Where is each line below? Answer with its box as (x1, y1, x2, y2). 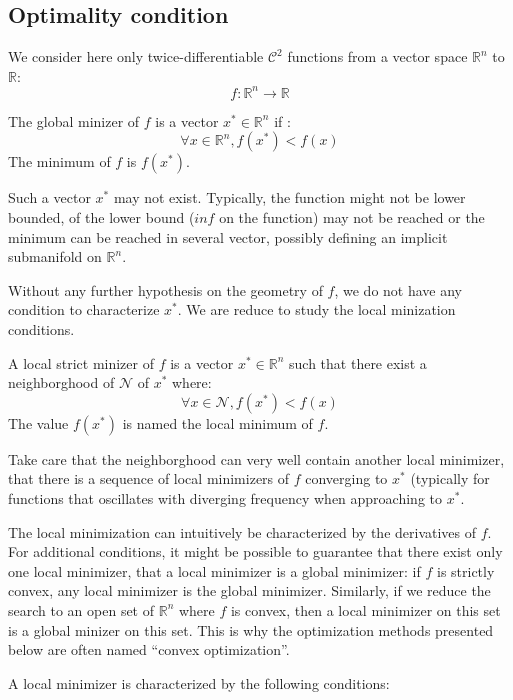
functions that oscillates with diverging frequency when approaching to (8, 488, 442, 509)
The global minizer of (8, 110, 140, 131)
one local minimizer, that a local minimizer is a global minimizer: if (8, 560, 421, 581)
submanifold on (8, 246, 102, 267)
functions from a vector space (287, 46, 468, 67)
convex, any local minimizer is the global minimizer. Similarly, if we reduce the (8, 580, 491, 601)
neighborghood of (8, 372, 115, 393)
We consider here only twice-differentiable (8, 46, 264, 67)
